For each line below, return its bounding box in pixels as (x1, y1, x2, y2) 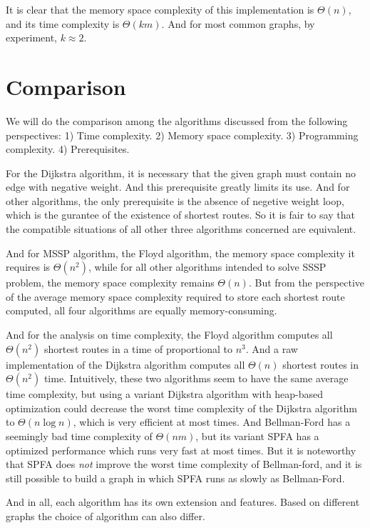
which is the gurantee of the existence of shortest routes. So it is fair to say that (6, 207, 355, 222)
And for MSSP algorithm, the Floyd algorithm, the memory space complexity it (6, 245, 355, 260)
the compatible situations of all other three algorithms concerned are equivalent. (6, 221, 356, 236)
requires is (6, 259, 51, 274)
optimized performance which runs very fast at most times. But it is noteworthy (6, 442, 356, 457)
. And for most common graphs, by (161, 16, 315, 31)
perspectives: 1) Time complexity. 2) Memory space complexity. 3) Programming (6, 127, 359, 142)
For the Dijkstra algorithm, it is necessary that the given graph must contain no (6, 165, 356, 180)
